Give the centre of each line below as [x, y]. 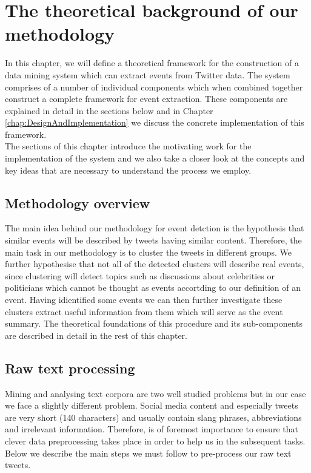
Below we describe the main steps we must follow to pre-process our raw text [148, 453]
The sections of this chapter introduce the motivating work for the [128, 146]
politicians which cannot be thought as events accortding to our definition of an [153, 288]
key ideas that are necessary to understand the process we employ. [128, 170]
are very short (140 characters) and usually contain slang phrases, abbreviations [153, 417]
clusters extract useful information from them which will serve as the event [144, 311]
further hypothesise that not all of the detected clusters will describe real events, [155, 264]
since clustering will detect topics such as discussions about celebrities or [140, 275]
